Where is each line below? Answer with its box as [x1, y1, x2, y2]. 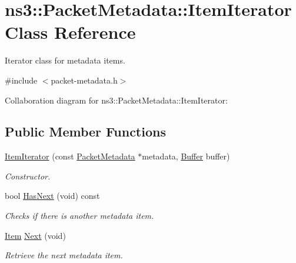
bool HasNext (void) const [5, 189, 100, 202]
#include [5, 74, 38, 86]
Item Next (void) [5, 229, 66, 241]
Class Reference [5, 20, 136, 44]
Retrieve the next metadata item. [5, 249, 123, 261]
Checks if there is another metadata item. [5, 209, 154, 222]
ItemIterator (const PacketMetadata [5, 150, 135, 162]
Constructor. [5, 169, 51, 182]
